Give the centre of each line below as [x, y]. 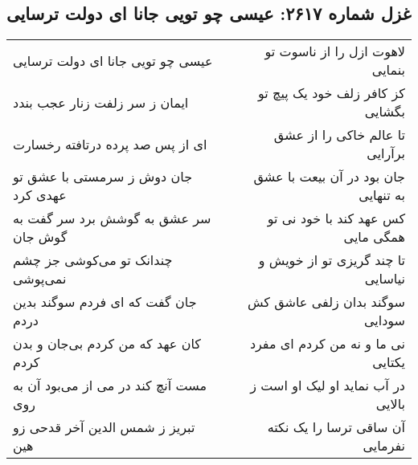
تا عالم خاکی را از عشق [339, 135]
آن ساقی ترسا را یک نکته [336, 427]
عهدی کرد [40, 195]
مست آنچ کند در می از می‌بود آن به [110, 385]
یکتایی [389, 362]
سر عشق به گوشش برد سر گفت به [112, 218]
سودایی [384, 320]
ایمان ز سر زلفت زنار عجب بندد [101, 102]
